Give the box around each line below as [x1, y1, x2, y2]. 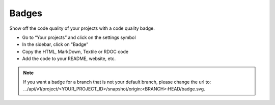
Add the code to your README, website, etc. [22, 56, 116, 62]
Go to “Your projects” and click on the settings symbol [22, 34, 136, 40]
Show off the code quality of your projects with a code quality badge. [9, 25, 155, 31]
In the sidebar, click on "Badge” [22, 41, 89, 47]
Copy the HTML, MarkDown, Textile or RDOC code [22, 48, 129, 55]
